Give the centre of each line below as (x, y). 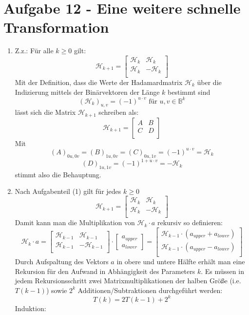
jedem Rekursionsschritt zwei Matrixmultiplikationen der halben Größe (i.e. (128, 281)
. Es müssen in (222, 271)
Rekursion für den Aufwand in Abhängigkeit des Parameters (105, 271)
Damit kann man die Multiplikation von (75, 222)
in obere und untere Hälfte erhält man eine (181, 261)
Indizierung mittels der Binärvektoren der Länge (87, 92)
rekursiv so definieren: (190, 222)
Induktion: (30, 308)
